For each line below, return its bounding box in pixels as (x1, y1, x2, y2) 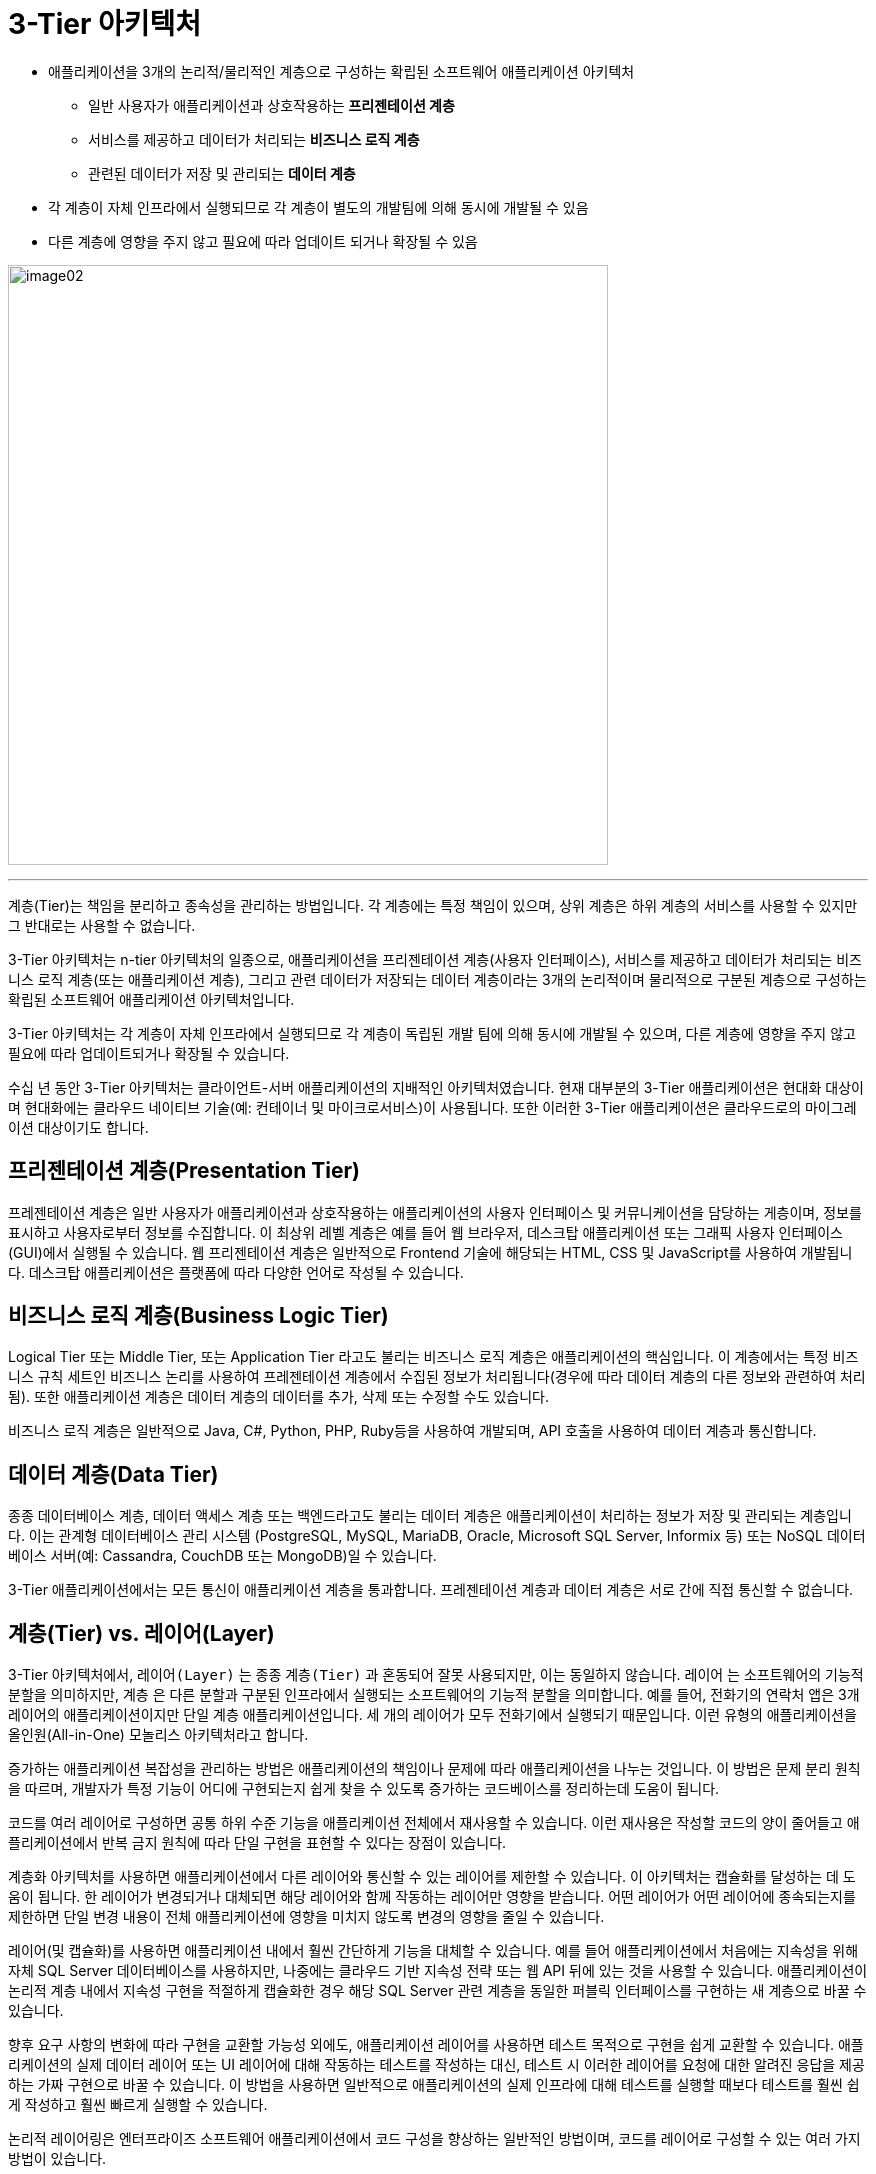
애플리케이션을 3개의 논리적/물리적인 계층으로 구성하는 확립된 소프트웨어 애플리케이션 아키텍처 (48, 62, 635, 80)
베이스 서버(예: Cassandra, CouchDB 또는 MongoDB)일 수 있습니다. (8, 1547, 437, 1565)
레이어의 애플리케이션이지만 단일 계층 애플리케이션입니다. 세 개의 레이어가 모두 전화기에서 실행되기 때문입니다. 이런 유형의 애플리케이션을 (8, 1706, 857, 1724)
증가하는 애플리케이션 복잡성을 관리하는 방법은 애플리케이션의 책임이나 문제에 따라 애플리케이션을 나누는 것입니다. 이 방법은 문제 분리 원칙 (8, 1760, 861, 1778)
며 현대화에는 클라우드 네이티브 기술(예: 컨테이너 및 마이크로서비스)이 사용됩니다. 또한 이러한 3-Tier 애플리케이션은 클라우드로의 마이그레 (8, 1098, 857, 1116)
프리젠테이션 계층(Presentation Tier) (8, 1158, 360, 1184)
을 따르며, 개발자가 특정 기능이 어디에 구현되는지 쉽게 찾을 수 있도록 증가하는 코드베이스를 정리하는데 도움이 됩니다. (8, 1780, 720, 1798)
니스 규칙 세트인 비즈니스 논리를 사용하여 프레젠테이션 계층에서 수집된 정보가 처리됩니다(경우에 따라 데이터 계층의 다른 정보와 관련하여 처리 (8, 1368, 866, 1386)
